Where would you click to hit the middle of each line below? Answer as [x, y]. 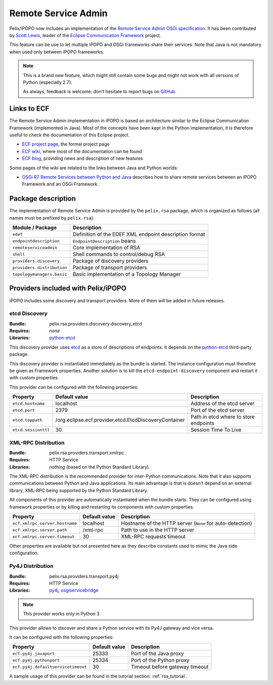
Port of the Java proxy [157, 654]
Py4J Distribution [31, 566]
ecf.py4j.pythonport [36, 660]
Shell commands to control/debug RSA [119, 254]
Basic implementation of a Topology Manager [127, 274]
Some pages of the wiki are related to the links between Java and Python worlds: [94, 168]
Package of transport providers [110, 267]
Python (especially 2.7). [48, 82]
